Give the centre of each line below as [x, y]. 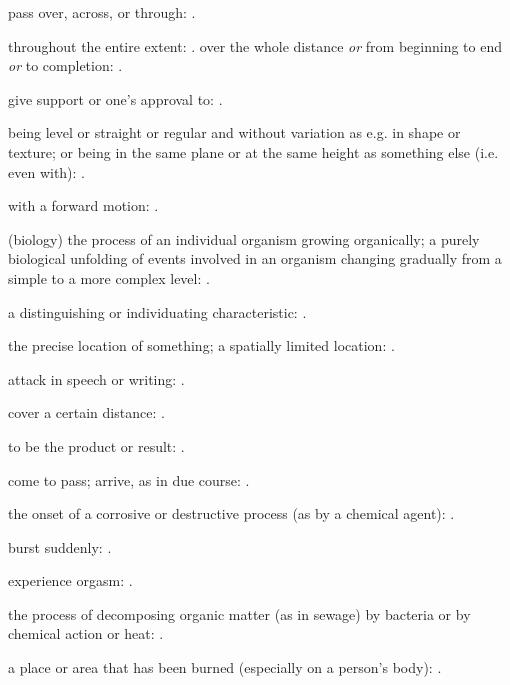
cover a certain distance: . [86, 412]
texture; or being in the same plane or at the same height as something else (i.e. [253, 151]
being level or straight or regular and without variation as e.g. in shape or [234, 132]
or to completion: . [65, 65]
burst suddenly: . [60, 546]
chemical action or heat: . [86, 633]
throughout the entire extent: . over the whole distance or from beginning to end [255, 45]
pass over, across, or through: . [102, 12]
